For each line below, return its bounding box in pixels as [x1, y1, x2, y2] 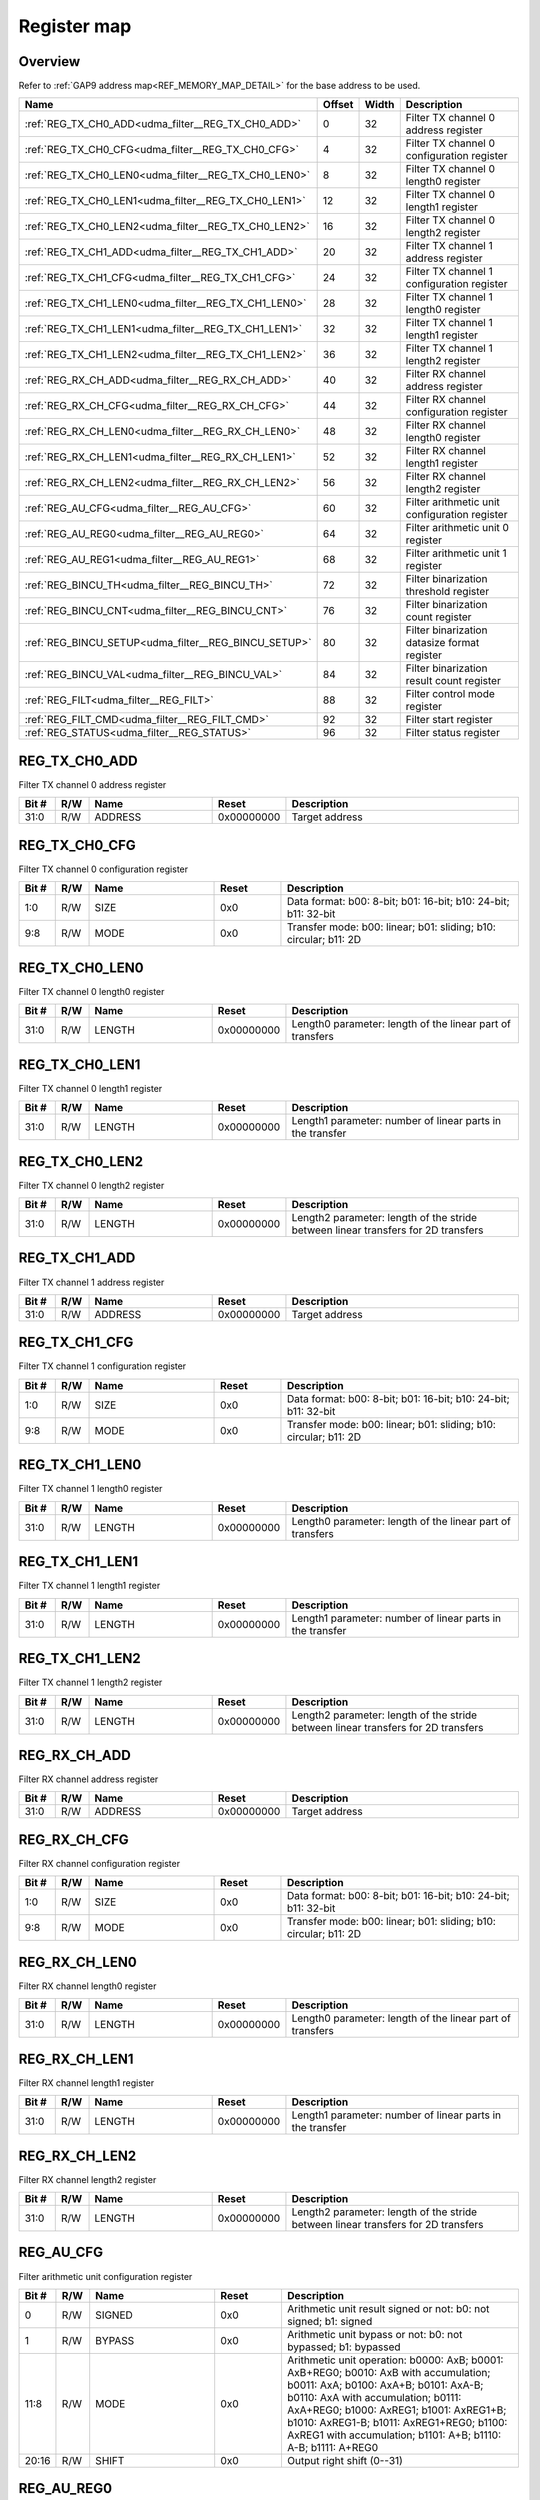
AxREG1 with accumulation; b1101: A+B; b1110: [286, 2428, 502, 2442]
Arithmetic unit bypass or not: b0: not [286, 2327, 463, 2341]
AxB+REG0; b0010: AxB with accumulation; [286, 2365, 491, 2379]
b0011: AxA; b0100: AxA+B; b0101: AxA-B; [286, 2378, 484, 2392]
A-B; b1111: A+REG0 [286, 2440, 379, 2454]
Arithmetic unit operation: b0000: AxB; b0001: [286, 2353, 504, 2367]
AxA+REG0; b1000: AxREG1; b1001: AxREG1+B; [286, 2403, 507, 2417]
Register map [18, 15, 132, 37]
